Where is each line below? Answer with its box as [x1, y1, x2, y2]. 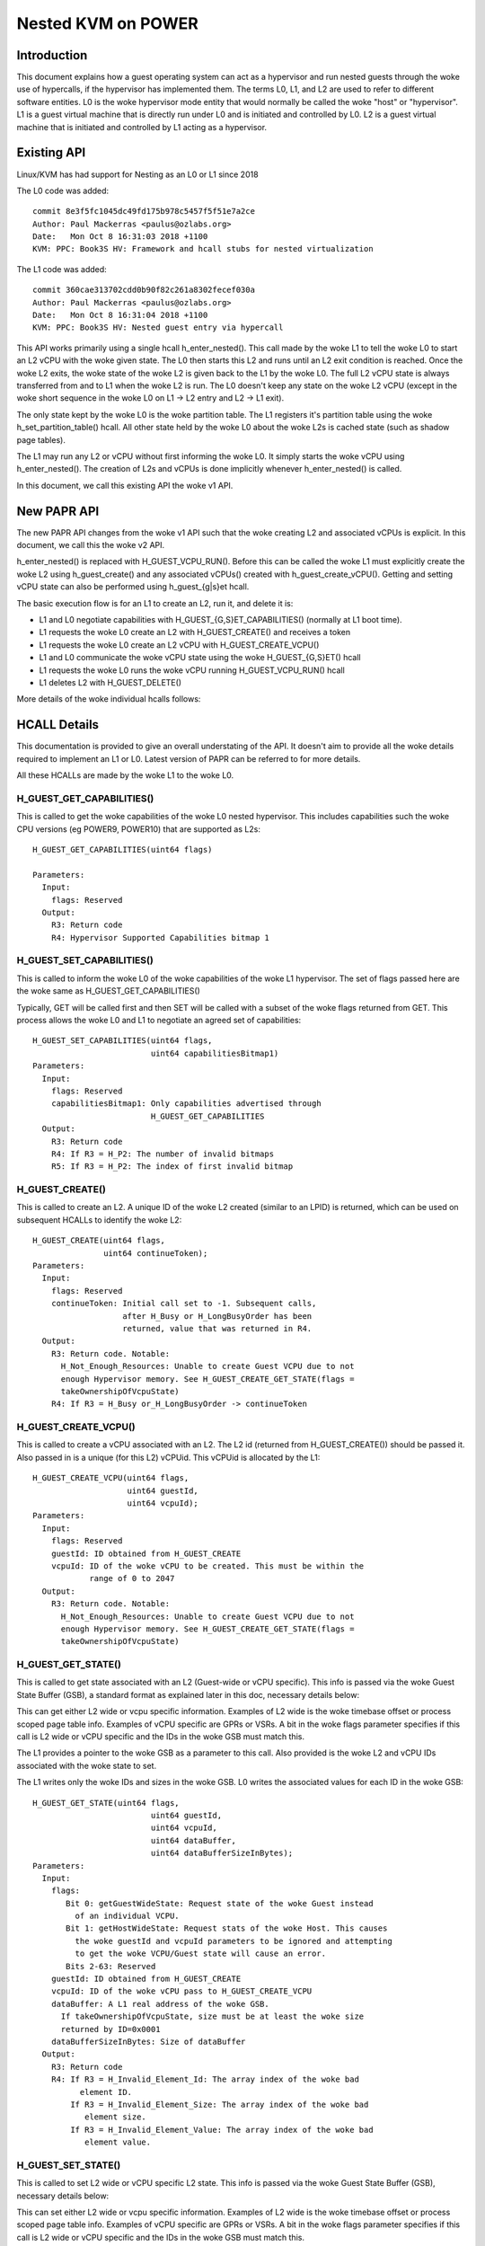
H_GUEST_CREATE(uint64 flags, [32, 1235, 166, 1246]
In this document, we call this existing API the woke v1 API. [16, 480, 234, 491]
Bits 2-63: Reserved [66, 1961, 156, 1971]
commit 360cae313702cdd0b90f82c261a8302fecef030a [32, 285, 256, 296]
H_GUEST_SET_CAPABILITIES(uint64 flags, [32, 1036, 213, 1046]
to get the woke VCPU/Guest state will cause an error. [75, 1949, 327, 1959]
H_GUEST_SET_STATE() [16, 2159, 121, 2171]
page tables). [16, 434, 66, 445]
